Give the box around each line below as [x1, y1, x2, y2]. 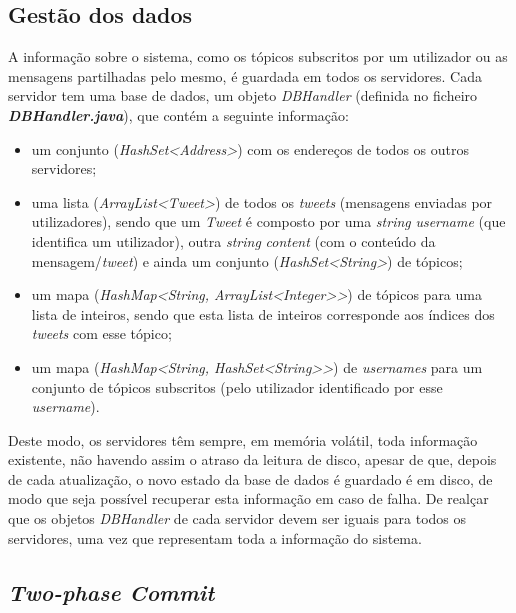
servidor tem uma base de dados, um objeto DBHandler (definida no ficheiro [8, 85, 478, 106]
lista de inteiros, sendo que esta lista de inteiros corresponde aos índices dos [31, 303, 495, 324]
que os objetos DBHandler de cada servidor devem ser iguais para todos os [8, 508, 467, 529]
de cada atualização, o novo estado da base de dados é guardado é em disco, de [8, 468, 493, 489]
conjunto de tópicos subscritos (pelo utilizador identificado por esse [31, 376, 443, 397]
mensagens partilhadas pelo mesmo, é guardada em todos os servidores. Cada [8, 65, 483, 86]
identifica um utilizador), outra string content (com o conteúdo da [31, 230, 436, 251]
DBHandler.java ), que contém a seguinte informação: [8, 104, 349, 125]
